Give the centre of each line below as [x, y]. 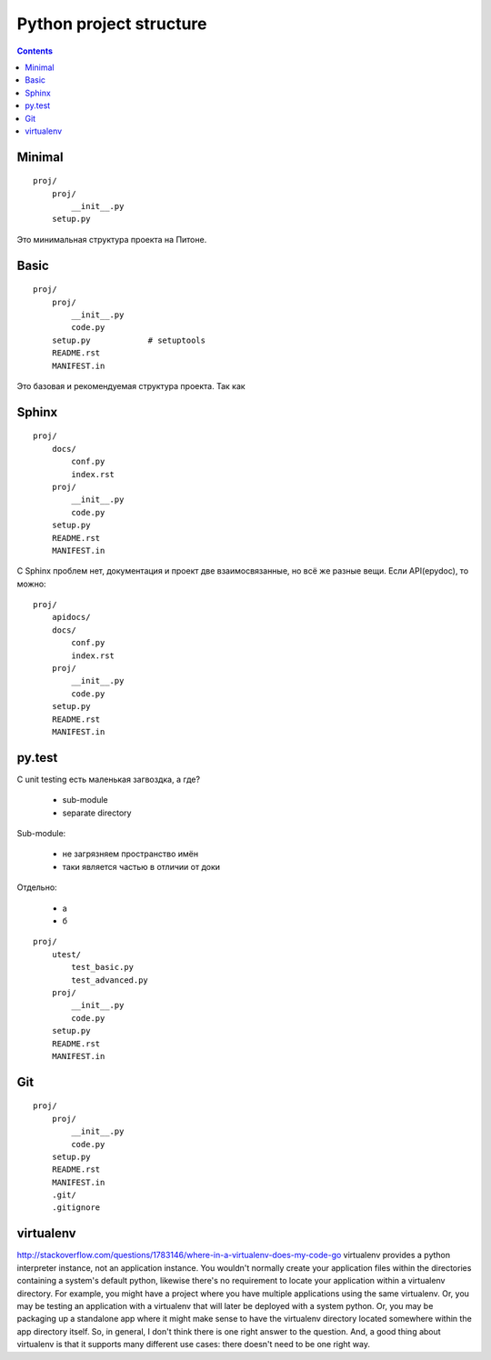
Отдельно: [37, 887]
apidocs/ [71, 617]
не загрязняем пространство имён [130, 854]
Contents [35, 51]
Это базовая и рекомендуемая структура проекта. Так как [131, 386]
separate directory [97, 813]
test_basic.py [103, 967]
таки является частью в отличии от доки [141, 866]
